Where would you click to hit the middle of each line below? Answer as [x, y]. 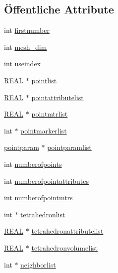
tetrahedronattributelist [67, 231]
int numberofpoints [33, 164]
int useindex [22, 64]
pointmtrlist [50, 114]
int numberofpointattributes [46, 181]
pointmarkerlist [44, 130]
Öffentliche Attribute [59, 9]
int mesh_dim [26, 47]
